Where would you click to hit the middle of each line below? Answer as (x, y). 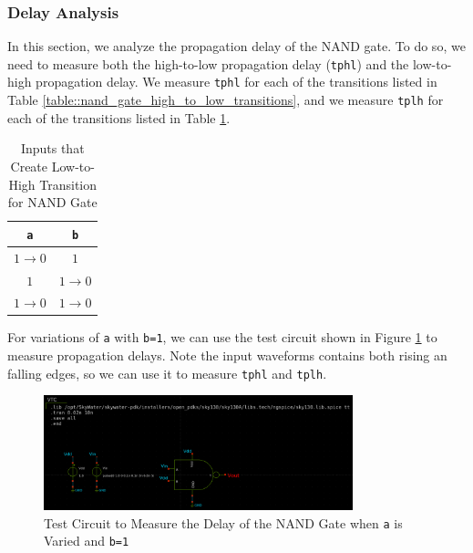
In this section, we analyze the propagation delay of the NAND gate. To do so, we (236, 46)
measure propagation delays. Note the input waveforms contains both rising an (227, 355)
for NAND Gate (52, 202)
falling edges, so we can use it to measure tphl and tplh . (167, 373)
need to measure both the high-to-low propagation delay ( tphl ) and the (208, 63)
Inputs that (52, 148)
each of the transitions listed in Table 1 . (119, 117)
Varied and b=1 (87, 541)
